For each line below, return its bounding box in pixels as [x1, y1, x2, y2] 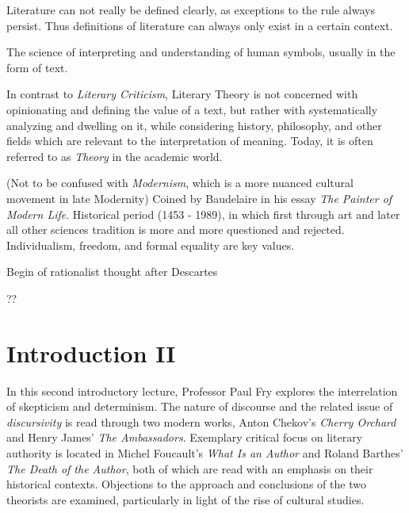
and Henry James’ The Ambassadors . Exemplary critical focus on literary [6, 429, 363, 446]
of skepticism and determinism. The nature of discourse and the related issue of [6, 398, 393, 415]
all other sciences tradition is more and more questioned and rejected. [6, 221, 345, 238]
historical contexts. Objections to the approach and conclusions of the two [6, 476, 366, 492]
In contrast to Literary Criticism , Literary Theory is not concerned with [6, 86, 358, 102]
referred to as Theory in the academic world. [6, 147, 223, 164]
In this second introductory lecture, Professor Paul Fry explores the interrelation [6, 382, 398, 399]
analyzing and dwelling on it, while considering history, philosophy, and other [6, 117, 382, 133]
